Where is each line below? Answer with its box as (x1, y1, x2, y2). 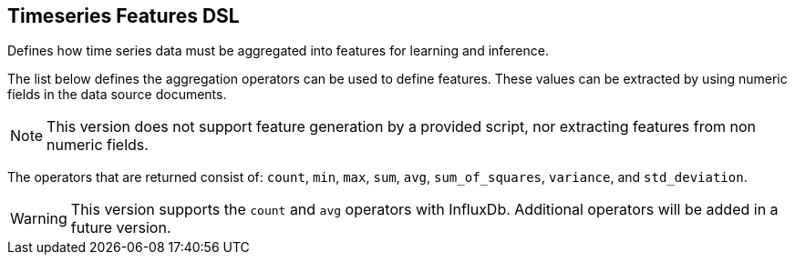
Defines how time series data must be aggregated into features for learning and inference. (7, 43, 549, 59)
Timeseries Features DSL (7, 5, 240, 27)
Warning (10, 209, 67, 228)
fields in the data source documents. (7, 86, 227, 103)
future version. (70, 218, 171, 237)
